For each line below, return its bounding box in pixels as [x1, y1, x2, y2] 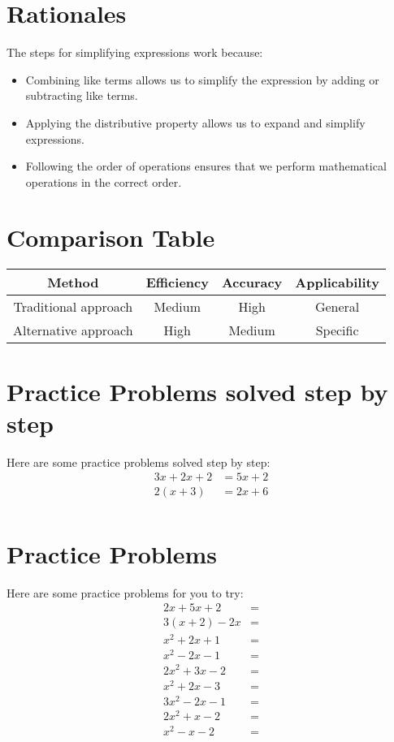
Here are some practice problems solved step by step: [6, 453, 271, 470]
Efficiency [145, 273, 209, 292]
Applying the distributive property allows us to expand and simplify [25, 114, 366, 131]
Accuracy [221, 273, 283, 292]
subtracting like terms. [25, 87, 138, 104]
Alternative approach [13, 321, 133, 340]
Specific [315, 321, 359, 340]
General [314, 297, 360, 317]
